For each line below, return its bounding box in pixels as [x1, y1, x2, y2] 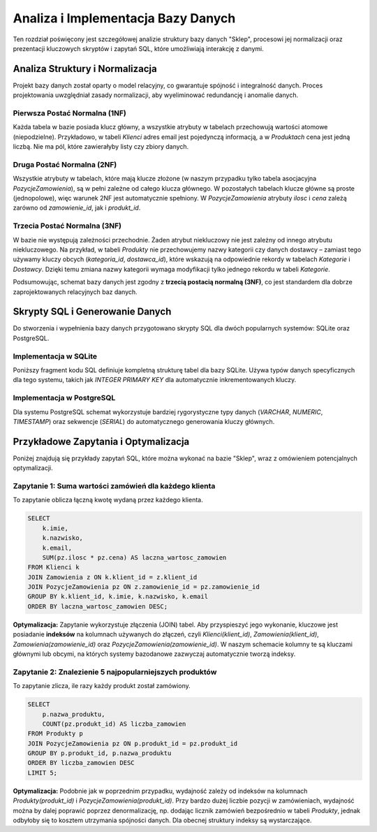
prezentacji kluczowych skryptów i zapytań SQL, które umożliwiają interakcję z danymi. [13, 44, 265, 52]
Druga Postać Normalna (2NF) [13, 159, 117, 169]
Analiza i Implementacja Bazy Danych [13, 10, 236, 26]
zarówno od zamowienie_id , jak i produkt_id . [13, 203, 141, 212]
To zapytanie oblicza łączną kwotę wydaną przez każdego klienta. [13, 496, 203, 504]
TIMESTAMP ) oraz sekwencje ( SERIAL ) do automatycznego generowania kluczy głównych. [13, 417, 275, 425]
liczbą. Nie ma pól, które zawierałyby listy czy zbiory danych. [13, 143, 189, 151]
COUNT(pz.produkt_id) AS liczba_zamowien [42, 720, 186, 728]
